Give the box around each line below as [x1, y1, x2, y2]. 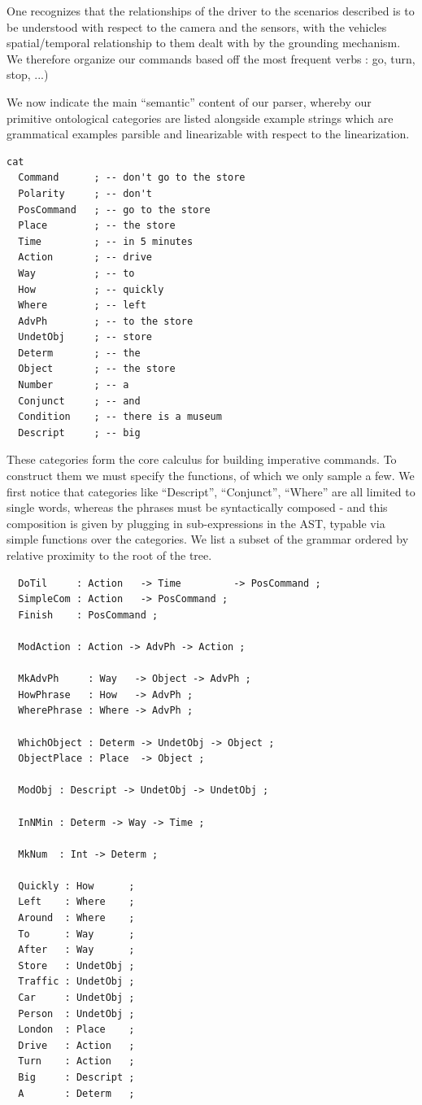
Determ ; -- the [18, 347, 141, 359]
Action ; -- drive [18, 251, 152, 264]
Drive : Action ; [18, 1039, 135, 1051]
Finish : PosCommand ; [18, 609, 159, 621]
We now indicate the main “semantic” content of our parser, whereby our [7, 93, 372, 110]
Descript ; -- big [18, 426, 141, 439]
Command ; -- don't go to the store [18, 172, 246, 184]
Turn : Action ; [18, 1055, 135, 1068]
